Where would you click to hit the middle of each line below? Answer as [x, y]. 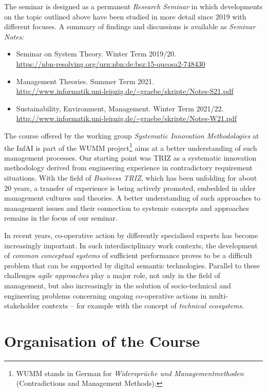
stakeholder [22, 306]
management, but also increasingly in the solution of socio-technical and [118, 285]
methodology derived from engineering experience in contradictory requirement [128, 168]
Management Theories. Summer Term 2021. [85, 81]
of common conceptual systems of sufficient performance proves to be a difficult [128, 255]
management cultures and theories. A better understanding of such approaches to [132, 198]
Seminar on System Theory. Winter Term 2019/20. [96, 54]
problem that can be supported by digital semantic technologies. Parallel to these [132, 265]
